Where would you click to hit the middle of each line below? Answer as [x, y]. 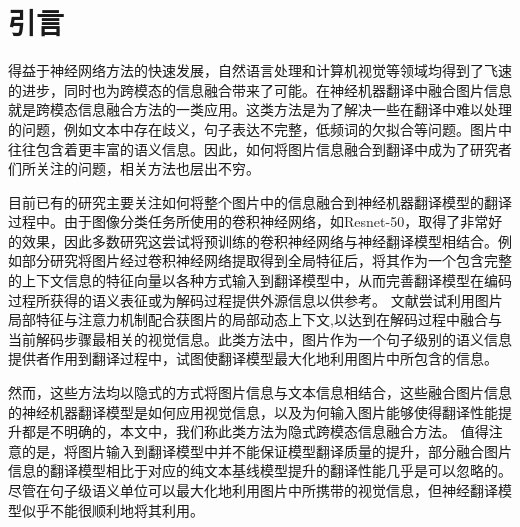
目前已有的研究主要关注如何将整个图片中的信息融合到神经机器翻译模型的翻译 [260, 201]
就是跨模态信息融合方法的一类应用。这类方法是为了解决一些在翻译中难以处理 [260, 109]
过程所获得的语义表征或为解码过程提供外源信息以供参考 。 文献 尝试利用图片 [255, 299]
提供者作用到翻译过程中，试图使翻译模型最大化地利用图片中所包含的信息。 [253, 358]
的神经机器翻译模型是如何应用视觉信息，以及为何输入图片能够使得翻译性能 [253, 411]
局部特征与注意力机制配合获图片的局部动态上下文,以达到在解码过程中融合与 [255, 319]
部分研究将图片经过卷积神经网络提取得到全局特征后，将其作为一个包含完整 [266, 260]
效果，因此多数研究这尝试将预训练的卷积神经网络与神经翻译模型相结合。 [259, 240]
